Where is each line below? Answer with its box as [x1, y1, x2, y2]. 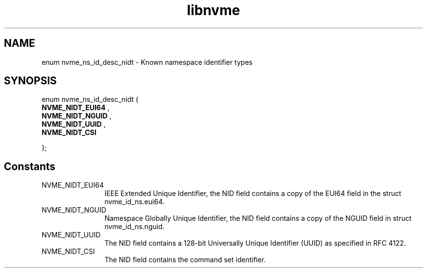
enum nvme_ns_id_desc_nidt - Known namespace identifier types [41, 58, 252, 66]
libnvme [187, 2, 240, 19]
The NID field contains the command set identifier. [104, 255, 266, 264]
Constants [4, 160, 56, 173]
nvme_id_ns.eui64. [104, 197, 165, 206]
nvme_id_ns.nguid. [104, 222, 165, 231]
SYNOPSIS [4, 75, 57, 87]
